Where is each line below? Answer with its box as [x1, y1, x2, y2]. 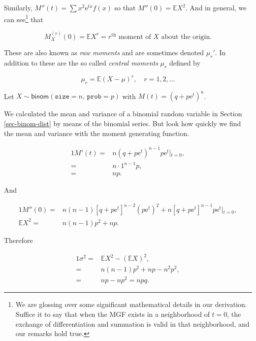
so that [114, 2, 136, 12]
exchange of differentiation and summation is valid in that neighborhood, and [15, 318, 250, 329]
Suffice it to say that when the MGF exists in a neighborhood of [15, 308, 210, 319]
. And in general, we [185, 2, 247, 12]
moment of [118, 33, 151, 40]
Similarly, [4, 2, 32, 12]
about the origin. [161, 33, 212, 40]
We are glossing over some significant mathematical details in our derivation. [15, 299, 247, 309]
